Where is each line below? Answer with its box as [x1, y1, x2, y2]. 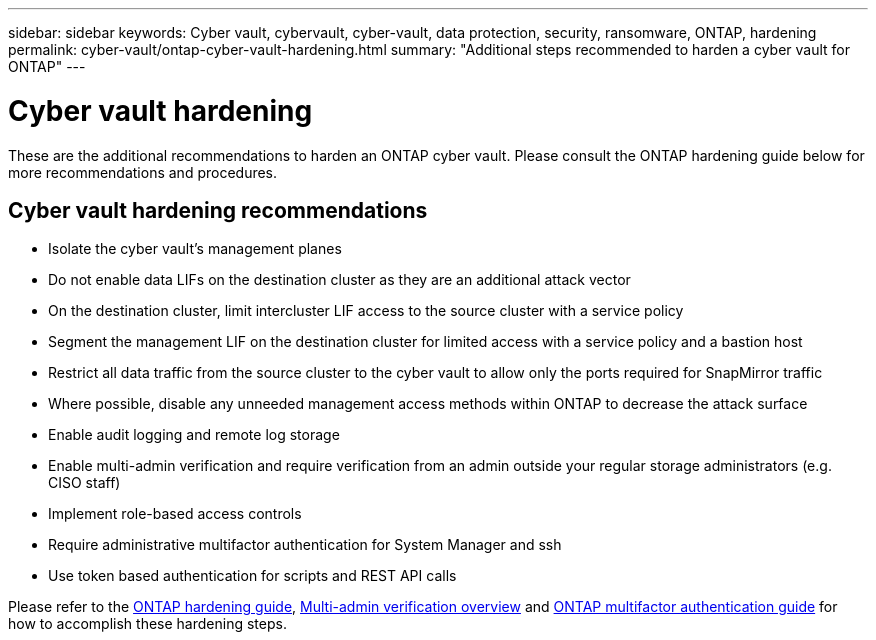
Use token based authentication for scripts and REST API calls [48, 567, 457, 585]
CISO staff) [48, 474, 121, 492]
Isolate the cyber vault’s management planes [48, 240, 342, 258]
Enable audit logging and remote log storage [48, 426, 340, 444]
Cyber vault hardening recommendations [8, 197, 428, 223]
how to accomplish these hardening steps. [8, 615, 287, 633]
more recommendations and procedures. [8, 163, 278, 181]
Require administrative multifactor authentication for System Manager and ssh [48, 536, 562, 554]
